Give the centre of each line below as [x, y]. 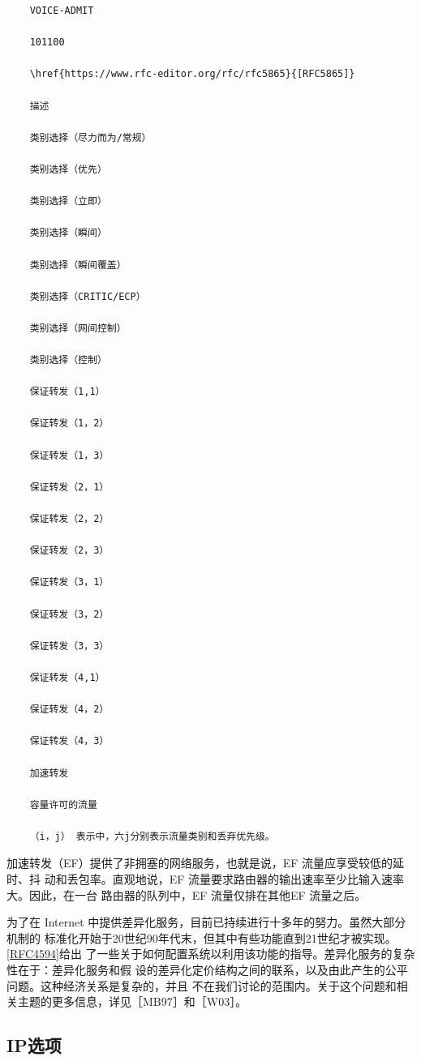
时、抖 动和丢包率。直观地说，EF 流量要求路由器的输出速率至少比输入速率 [205, 879]
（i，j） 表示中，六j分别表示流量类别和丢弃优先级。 [152, 836]
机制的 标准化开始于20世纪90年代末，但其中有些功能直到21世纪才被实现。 [202, 937]
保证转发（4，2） [69, 710]
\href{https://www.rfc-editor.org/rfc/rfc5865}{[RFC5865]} [192, 74]
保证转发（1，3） [69, 455]
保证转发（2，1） [69, 487]
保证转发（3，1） [69, 582]
